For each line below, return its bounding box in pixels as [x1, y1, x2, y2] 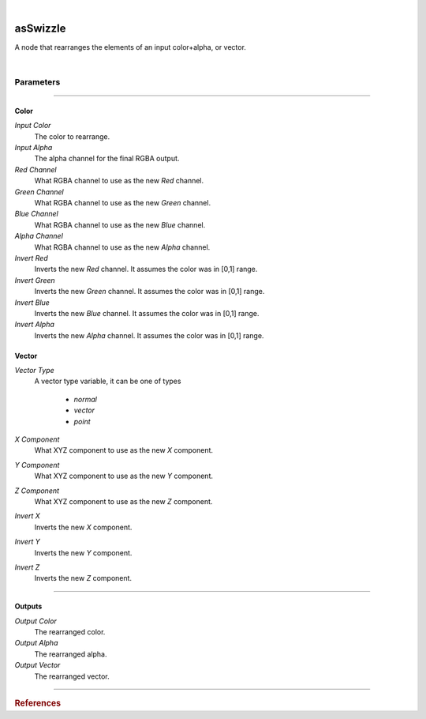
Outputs [14, 601, 43, 612]
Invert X [14, 511, 41, 521]
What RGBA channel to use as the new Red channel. [34, 176, 204, 186]
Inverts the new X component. [34, 522, 133, 532]
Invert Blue [14, 297, 50, 307]
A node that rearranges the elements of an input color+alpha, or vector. [14, 42, 246, 51]
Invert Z [14, 562, 40, 572]
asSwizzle [14, 21, 66, 35]
